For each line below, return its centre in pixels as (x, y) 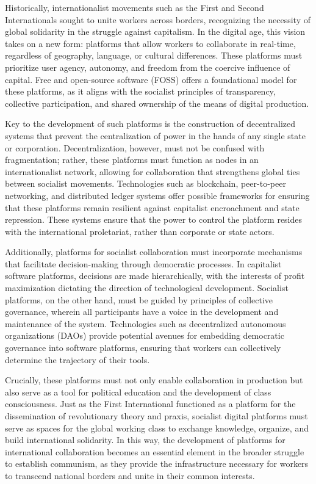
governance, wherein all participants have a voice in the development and (142, 312)
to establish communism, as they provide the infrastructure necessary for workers (157, 464)
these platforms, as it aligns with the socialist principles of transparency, (140, 91)
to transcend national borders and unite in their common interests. (130, 475)
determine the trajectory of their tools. (77, 359)
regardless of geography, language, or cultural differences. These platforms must (154, 55)
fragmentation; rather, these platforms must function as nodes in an (132, 160)
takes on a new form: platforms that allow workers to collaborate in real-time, (150, 43)
